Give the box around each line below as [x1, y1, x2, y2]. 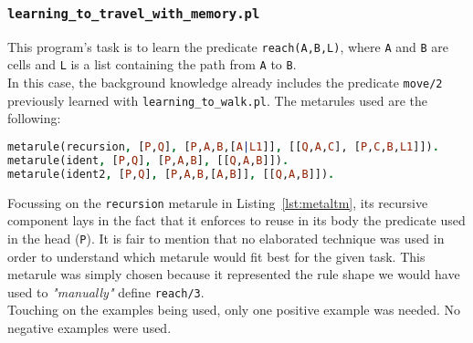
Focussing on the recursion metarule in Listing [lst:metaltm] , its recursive [7, 192, 428, 212]
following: [7, 109, 61, 128]
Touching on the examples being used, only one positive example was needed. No [7, 300, 461, 319]
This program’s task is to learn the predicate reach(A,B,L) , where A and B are [7, 36, 449, 56]
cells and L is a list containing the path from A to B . [7, 55, 297, 74]
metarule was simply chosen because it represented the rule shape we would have [7, 265, 460, 284]
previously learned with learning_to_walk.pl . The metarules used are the [7, 90, 427, 109]
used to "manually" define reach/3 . [7, 282, 205, 301]
